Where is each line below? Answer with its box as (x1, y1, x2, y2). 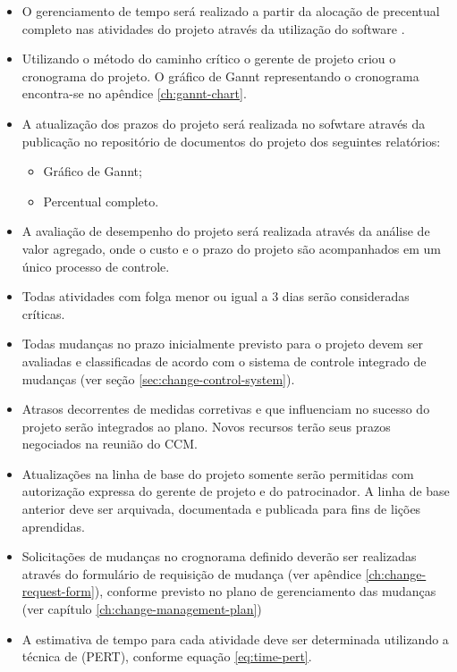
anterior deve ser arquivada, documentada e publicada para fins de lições (21, 500, 421, 518)
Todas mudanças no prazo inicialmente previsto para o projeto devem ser (21, 334, 423, 353)
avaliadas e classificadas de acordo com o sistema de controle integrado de (21, 351, 427, 370)
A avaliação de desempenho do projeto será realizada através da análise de (21, 222, 430, 240)
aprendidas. (21, 517, 85, 535)
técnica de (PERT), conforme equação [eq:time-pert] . (21, 647, 312, 666)
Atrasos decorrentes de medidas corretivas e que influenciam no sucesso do (21, 399, 430, 418)
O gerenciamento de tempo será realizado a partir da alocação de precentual (21, 2, 440, 20)
